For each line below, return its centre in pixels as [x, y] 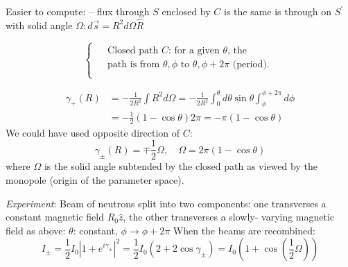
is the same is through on [278, 11]
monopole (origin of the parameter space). [95, 179]
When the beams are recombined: [244, 230]
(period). [251, 64]
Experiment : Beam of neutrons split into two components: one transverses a [166, 203]
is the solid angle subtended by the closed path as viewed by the [181, 166]
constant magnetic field [55, 217]
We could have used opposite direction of [93, 132]
